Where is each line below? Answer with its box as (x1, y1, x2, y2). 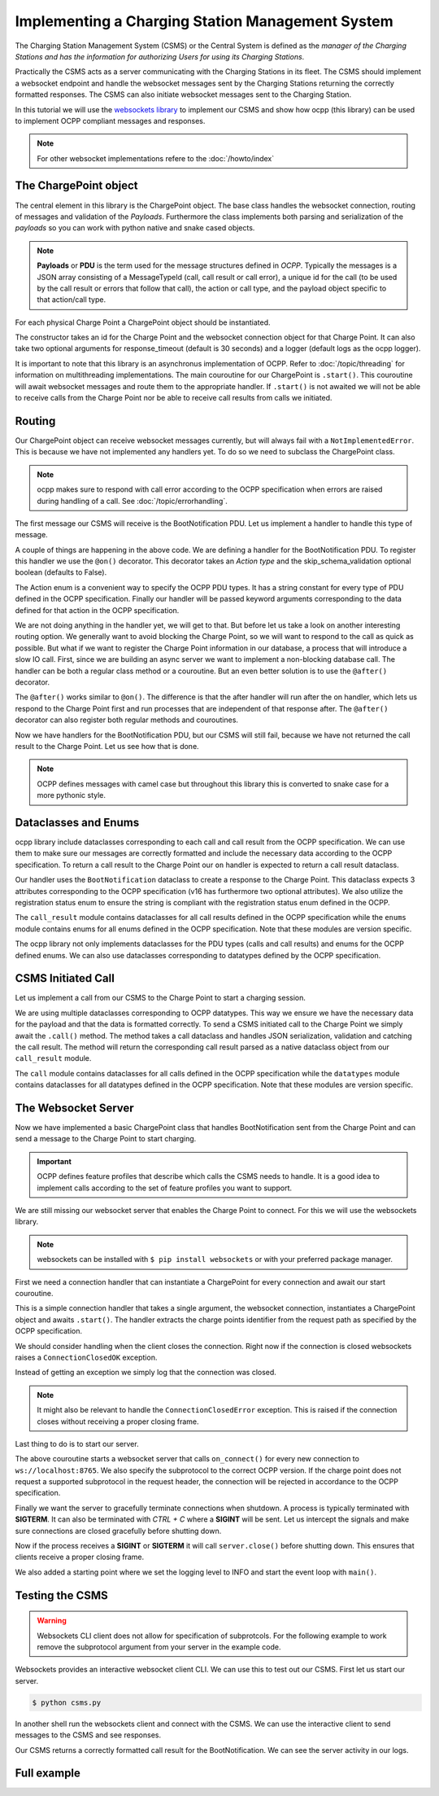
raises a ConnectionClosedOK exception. (15, 1352, 158, 1362)
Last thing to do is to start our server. (15, 1439, 139, 1448)
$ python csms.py (32, 1697, 102, 1707)
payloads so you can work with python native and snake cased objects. (15, 223, 255, 233)
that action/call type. (37, 295, 106, 304)
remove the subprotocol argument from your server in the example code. (37, 1641, 281, 1652)
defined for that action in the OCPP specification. (15, 605, 180, 615)
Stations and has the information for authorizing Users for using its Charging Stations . (15, 51, 305, 61)
